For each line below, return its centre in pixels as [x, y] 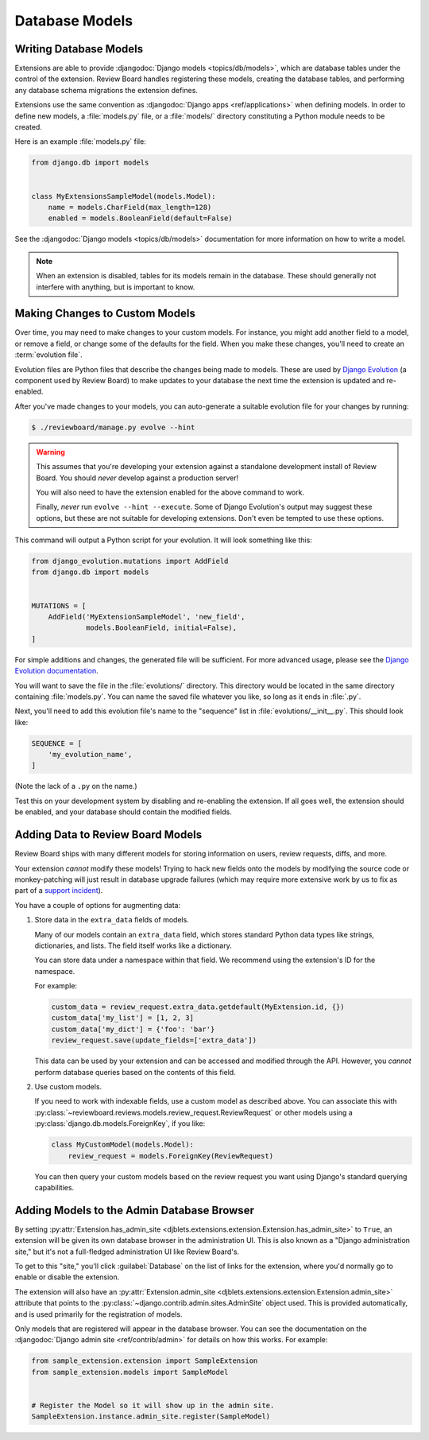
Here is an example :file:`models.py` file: [80, 142]
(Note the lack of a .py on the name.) [76, 786]
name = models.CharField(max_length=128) [130, 207]
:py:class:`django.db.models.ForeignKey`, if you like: [120, 1124]
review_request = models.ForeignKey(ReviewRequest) [171, 1156]
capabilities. [54, 1187]
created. [29, 127]
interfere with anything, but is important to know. [116, 287]
